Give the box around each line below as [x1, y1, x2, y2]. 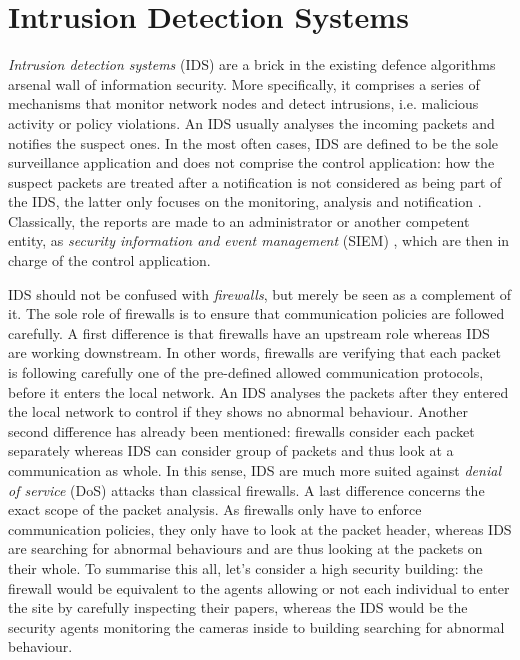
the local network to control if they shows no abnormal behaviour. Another [8, 401, 469, 422]
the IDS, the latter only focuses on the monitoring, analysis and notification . [8, 191, 482, 212]
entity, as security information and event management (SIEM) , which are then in [8, 230, 510, 251]
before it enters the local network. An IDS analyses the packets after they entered [8, 381, 509, 402]
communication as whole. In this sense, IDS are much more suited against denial [8, 460, 501, 480]
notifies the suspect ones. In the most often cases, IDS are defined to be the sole [8, 132, 498, 153]
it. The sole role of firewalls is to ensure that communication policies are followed [8, 303, 505, 324]
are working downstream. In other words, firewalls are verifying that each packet [8, 342, 501, 363]
